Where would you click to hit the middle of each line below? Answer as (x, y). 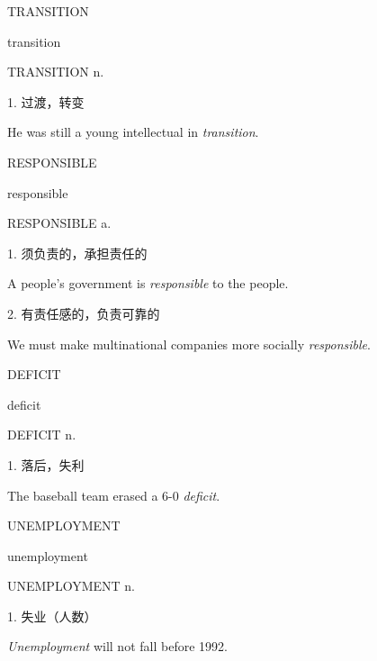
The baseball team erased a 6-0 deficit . (114, 495)
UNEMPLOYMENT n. (71, 586)
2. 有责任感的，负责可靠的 (84, 313)
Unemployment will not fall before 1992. (117, 646)
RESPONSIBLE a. (59, 223)
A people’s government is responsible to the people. (148, 283)
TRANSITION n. (56, 72)
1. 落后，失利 (46, 464)
